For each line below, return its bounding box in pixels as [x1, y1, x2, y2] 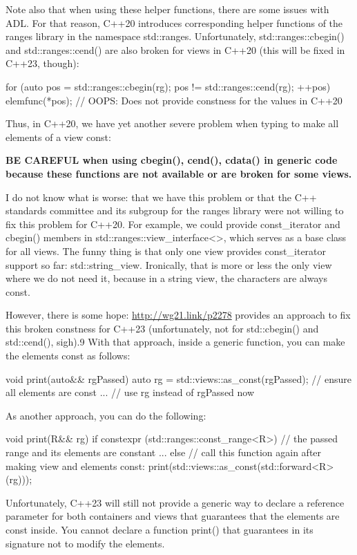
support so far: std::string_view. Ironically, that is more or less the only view [6, 257, 332, 272]
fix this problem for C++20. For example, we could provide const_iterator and [6, 216, 340, 231]
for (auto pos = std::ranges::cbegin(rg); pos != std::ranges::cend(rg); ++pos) [6, 79, 331, 93]
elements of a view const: [6, 129, 111, 144]
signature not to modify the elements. [6, 536, 165, 550]
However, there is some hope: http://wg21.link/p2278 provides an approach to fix [6, 308, 351, 322]
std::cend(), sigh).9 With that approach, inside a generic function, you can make [6, 335, 345, 349]
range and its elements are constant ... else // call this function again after [6, 445, 322, 460]
